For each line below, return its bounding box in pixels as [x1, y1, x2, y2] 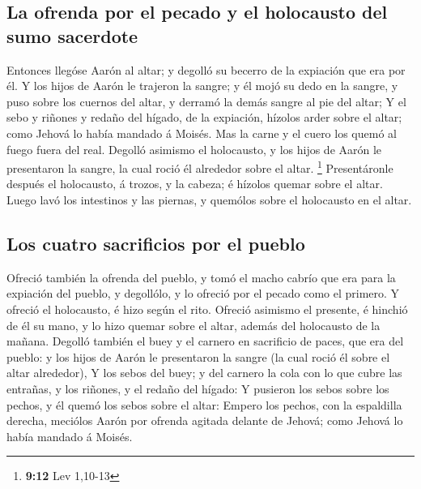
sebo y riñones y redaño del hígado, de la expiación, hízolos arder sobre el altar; [6, 109, 402, 126]
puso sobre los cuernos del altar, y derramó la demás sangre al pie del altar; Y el [6, 92, 406, 109]
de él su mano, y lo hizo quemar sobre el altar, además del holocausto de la [6, 316, 381, 333]
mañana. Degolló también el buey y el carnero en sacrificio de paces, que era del [6, 332, 404, 350]
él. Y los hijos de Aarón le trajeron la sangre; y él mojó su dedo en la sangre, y [6, 77, 398, 94]
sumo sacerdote [6, 23, 138, 48]
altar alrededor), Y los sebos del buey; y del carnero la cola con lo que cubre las [6, 364, 402, 381]
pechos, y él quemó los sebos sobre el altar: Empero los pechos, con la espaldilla [6, 396, 402, 413]
